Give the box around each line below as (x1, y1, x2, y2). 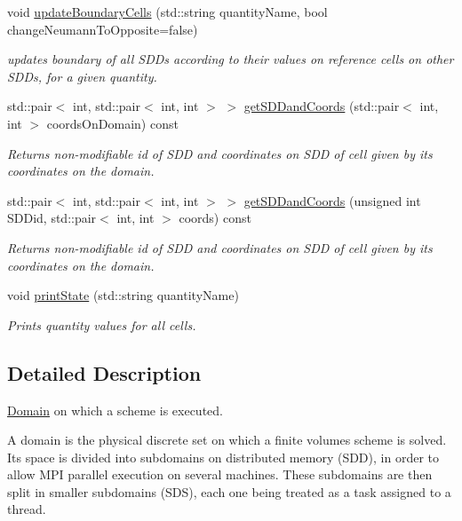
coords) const (179, 209, 251, 227)
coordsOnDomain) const (46, 114, 179, 132)
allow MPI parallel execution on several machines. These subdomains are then (7, 465, 433, 484)
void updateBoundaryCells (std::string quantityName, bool (7, 3, 328, 20)
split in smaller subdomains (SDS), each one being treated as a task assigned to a (7, 482, 451, 501)
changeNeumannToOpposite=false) (7, 20, 198, 38)
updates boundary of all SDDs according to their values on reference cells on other (7, 50, 454, 68)
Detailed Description (7, 359, 202, 386)
